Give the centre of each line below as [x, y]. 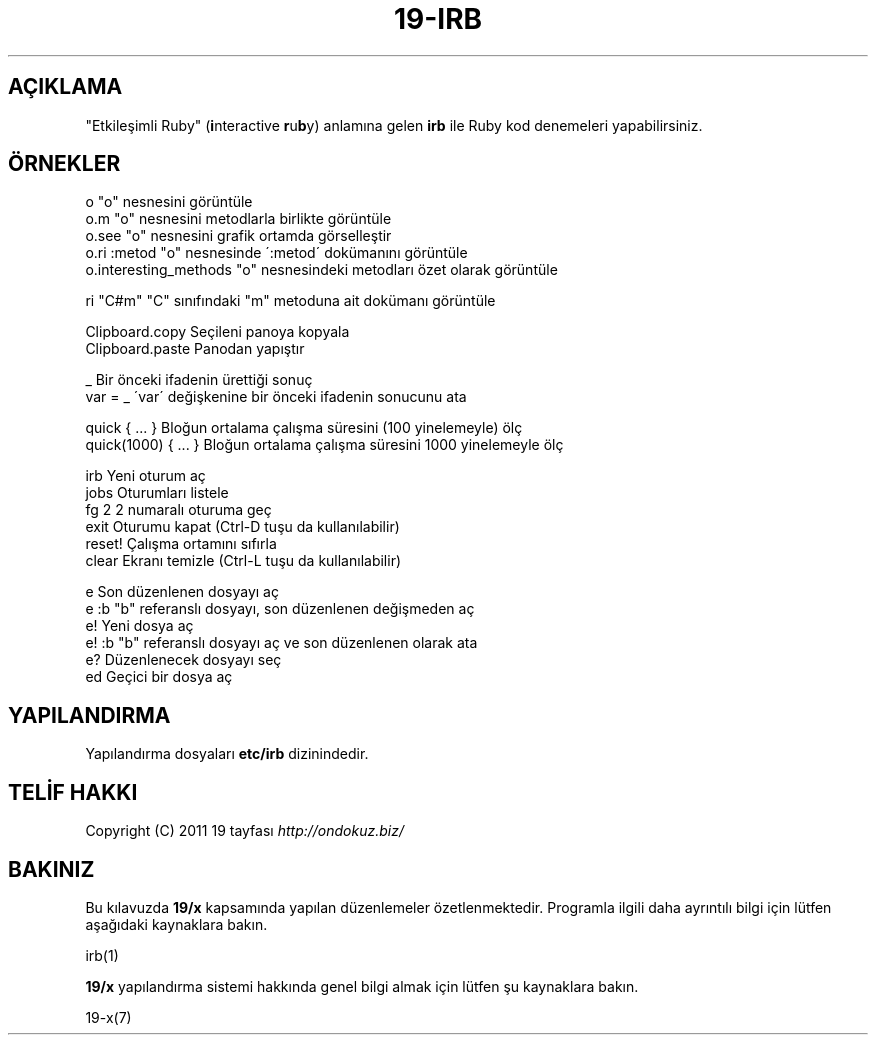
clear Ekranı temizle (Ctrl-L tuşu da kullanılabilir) [243, 561]
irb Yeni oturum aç [145, 476]
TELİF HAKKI [73, 792]
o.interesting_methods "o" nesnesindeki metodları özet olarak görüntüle [321, 270]
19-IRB [438, 19]
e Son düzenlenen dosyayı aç [182, 592]
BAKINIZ [51, 869]
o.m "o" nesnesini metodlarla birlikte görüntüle [238, 219]
